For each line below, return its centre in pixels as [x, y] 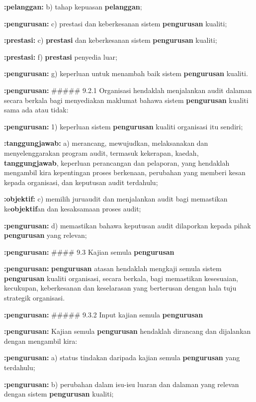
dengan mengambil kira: [41, 341]
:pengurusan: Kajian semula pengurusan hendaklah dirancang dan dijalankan [128, 331]
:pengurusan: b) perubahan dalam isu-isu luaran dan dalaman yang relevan [122, 384]
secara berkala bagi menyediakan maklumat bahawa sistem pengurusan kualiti [126, 100]
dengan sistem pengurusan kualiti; [59, 394]
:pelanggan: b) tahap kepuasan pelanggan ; [73, 6]
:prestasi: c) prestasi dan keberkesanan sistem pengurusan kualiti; [111, 40]
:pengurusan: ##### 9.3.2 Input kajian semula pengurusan [104, 314]
